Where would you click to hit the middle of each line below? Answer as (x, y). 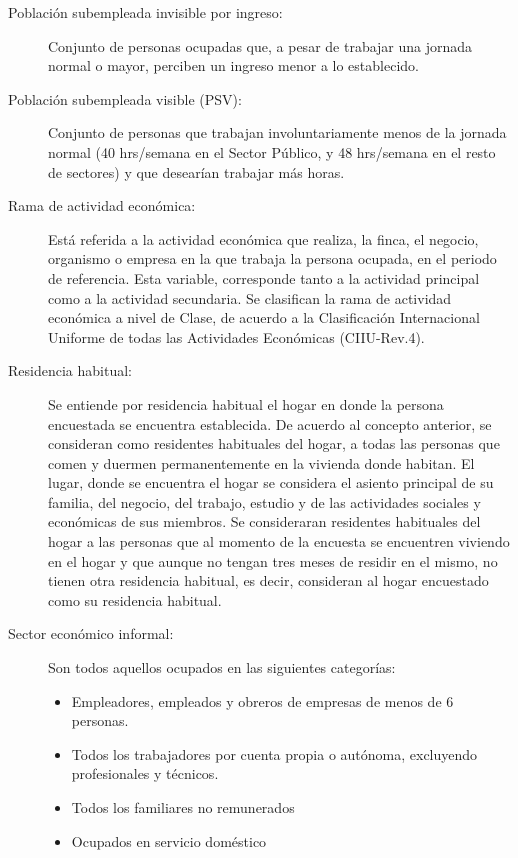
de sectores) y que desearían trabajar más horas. (196, 171)
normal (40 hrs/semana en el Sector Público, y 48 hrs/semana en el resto (272, 151)
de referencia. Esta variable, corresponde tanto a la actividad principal (264, 277)
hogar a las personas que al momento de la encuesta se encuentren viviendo (279, 541)
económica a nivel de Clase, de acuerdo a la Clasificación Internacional (264, 317)
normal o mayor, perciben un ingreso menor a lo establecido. (233, 65)
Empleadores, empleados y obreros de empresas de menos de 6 (262, 700)
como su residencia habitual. (135, 599)
